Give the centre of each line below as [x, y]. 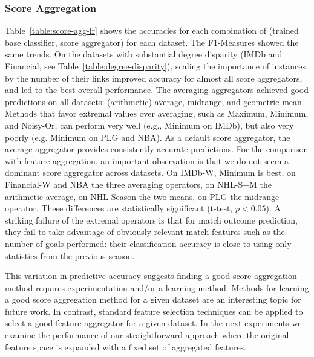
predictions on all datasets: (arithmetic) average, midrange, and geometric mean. [155, 101]
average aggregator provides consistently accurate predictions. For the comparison [157, 149]
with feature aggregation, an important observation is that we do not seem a [147, 160]
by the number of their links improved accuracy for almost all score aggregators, [154, 78]
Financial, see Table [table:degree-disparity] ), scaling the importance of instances [155, 66]
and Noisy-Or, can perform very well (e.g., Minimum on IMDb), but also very [149, 125]
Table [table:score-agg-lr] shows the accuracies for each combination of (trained [152, 31]
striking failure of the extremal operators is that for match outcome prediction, [151, 220]
